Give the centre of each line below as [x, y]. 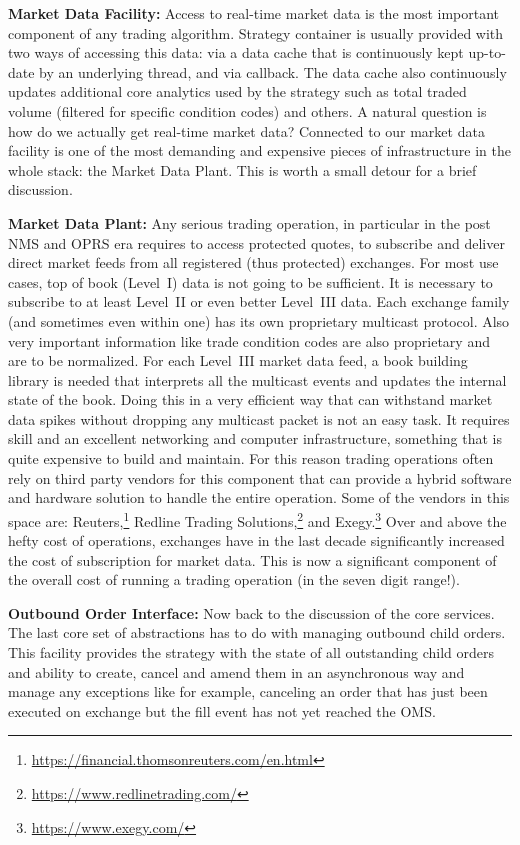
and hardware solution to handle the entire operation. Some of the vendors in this [259, 497]
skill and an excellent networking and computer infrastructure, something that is [255, 438]
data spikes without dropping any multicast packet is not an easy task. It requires [259, 418]
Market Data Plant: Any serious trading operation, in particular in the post [249, 222]
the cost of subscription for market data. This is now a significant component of [252, 559]
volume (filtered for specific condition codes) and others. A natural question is [247, 110]
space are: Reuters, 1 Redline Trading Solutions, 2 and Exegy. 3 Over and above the [257, 519]
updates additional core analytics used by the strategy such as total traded [237, 91]
